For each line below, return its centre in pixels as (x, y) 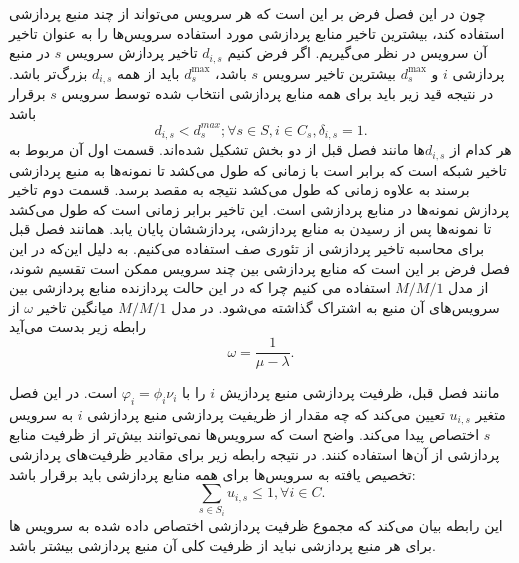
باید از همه (148, 72)
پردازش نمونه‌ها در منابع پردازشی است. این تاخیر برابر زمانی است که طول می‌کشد (259, 208)
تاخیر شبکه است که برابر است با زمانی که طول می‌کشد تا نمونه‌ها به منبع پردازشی (258, 169)
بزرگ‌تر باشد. (48, 72)
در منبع (30, 52)
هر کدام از (481, 149)
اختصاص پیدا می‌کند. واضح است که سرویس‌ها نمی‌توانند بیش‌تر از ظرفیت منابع (244, 434)
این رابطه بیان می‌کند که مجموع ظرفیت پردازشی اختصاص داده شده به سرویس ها (256, 525)
